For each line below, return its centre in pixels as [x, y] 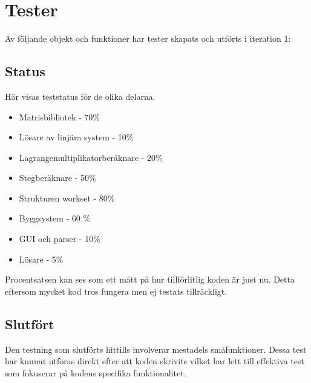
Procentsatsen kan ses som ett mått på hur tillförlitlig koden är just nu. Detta [150, 279]
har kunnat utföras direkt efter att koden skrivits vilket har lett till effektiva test [155, 361]
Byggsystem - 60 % [55, 218]
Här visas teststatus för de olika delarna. [80, 96]
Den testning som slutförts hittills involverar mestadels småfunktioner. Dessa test [156, 349]
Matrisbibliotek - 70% [59, 116]
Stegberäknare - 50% [57, 178]
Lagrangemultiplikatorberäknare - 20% [91, 157]
